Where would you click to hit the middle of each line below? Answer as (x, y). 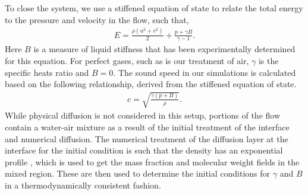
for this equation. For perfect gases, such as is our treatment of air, (127, 60)
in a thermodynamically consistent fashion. (83, 185)
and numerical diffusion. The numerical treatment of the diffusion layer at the (147, 138)
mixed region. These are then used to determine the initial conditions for (138, 173)
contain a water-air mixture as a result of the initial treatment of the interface (147, 127)
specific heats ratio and (47, 72)
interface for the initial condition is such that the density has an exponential (144, 150)
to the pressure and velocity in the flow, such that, (97, 19)
